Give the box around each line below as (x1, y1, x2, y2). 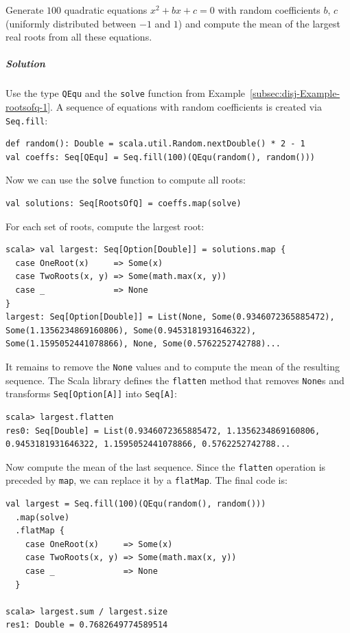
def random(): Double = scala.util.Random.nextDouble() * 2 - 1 (5, 139, 305, 149)
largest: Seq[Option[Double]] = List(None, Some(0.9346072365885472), (5, 312, 335, 322)
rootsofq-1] (5, 100, 51, 113)
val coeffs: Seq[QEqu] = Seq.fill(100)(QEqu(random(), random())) (5, 152, 316, 162)
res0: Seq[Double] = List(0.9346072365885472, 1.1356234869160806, (5, 425, 320, 436)
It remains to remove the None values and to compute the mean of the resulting (5, 359, 340, 374)
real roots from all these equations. (5, 30, 152, 44)
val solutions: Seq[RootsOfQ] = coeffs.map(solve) (5, 199, 242, 209)
